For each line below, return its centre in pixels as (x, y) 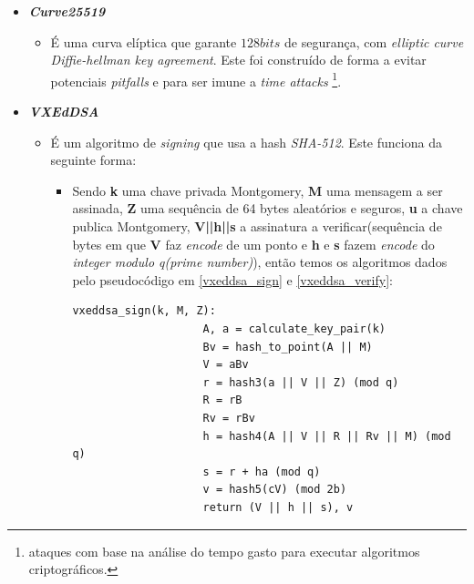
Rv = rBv (229, 418)
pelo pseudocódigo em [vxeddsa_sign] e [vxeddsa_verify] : (232, 279)
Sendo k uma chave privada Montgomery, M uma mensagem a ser (258, 190)
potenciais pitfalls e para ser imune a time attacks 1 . (196, 79)
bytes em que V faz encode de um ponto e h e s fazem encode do (253, 244)
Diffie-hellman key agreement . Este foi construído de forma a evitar (238, 60)
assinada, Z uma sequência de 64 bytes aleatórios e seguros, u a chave (268, 208)
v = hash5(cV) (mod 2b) (275, 490)
